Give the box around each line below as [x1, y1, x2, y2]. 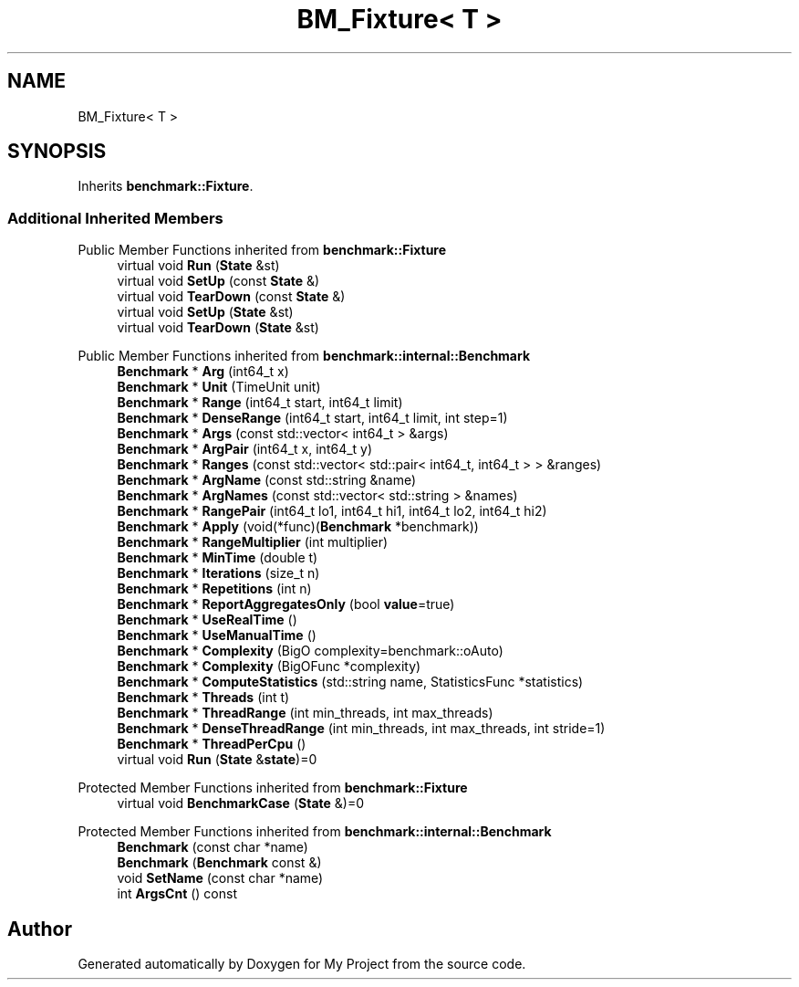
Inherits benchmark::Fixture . [78, 178, 254, 194]
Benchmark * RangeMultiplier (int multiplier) [117, 534, 389, 551]
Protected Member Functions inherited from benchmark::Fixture [78, 780, 468, 796]
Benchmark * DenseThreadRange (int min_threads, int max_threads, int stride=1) [117, 720, 606, 737]
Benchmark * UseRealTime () [117, 612, 297, 628]
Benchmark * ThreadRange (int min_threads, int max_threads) [117, 705, 493, 721]
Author [7, 917, 72, 940]
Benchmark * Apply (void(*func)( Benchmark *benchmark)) [117, 519, 479, 535]
